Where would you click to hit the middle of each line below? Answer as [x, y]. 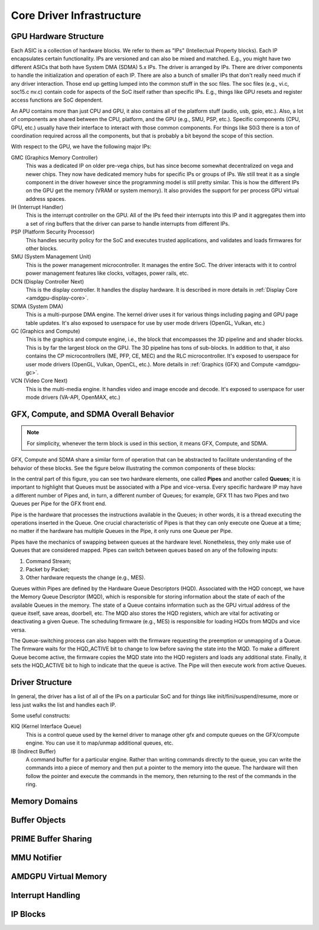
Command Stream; [49, 561]
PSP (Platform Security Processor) [53, 232]
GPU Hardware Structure [58, 36]
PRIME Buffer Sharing [51, 839]
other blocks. [42, 249]
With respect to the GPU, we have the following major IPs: [81, 147]
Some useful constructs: [41, 716]
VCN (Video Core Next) [39, 381]
